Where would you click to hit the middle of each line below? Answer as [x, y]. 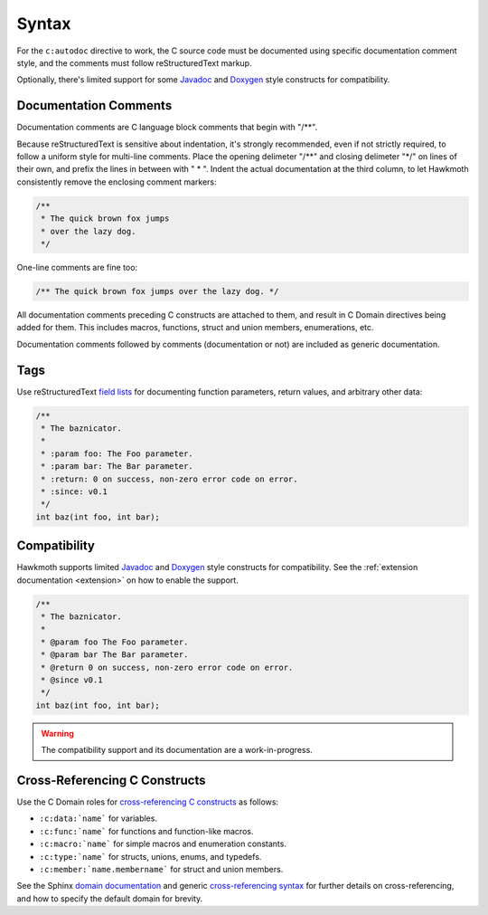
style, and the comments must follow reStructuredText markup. [134, 62]
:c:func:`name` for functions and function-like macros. [146, 831]
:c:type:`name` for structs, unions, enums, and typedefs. [150, 856]
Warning [57, 733]
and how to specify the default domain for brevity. [110, 898]
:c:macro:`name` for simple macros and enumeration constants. [163, 844]
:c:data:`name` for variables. [99, 818]
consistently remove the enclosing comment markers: [117, 182]
